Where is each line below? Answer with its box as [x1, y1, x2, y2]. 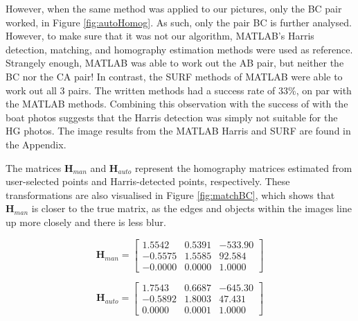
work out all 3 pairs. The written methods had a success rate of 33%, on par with [6, 83, 352, 97]
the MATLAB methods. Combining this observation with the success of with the [6, 96, 348, 111]
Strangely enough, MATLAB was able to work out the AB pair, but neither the [6, 55, 344, 70]
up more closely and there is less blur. [6, 214, 166, 229]
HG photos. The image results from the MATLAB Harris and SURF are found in [6, 123, 351, 138]
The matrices [6, 160, 62, 175]
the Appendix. [6, 137, 66, 151]
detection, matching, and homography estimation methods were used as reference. [6, 42, 353, 56]
